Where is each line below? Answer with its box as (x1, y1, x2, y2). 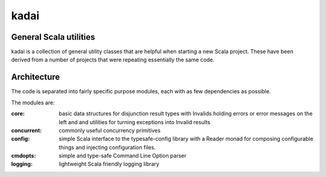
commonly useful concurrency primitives (59, 126, 161, 134)
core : (11, 110, 25, 117)
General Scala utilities (11, 32, 95, 42)
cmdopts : (11, 152, 36, 160)
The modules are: (11, 99, 55, 106)
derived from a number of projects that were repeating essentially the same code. (11, 56, 215, 63)
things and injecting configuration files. (59, 143, 156, 151)
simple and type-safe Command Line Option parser (59, 152, 187, 160)
